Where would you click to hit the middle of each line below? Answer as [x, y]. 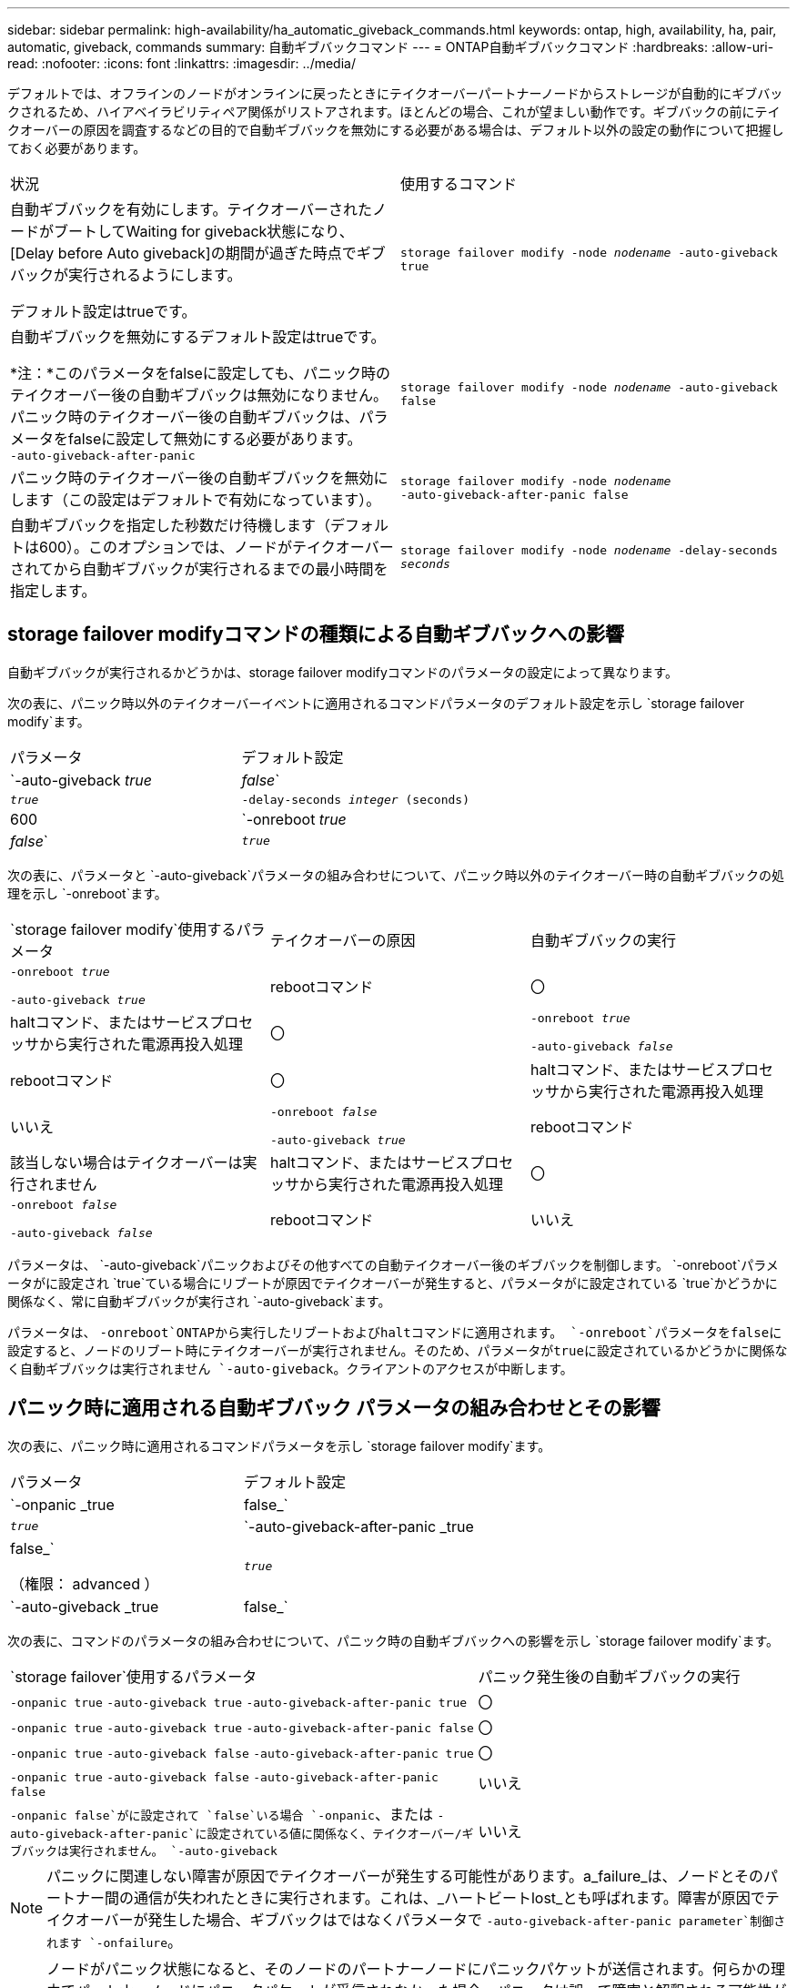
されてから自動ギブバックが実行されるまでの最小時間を [199, 569]
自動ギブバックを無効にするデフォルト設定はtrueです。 [198, 337]
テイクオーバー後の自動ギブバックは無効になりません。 [199, 395]
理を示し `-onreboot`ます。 [87, 893]
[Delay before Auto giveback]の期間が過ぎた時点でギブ [198, 253]
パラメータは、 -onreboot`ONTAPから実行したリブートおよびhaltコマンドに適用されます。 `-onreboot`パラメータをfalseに [395, 1332]
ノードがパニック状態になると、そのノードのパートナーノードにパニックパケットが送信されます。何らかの [409, 1968]
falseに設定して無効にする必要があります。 [215, 439]
